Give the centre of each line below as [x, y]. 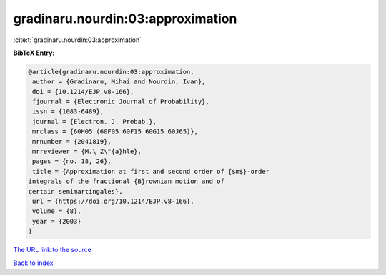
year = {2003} [57, 221]
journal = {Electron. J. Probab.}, [95, 121]
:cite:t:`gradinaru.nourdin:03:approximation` [78, 40]
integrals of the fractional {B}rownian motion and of [126, 181]
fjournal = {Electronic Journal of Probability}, [121, 102]
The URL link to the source [53, 250]
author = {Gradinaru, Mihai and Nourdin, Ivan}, [119, 82]
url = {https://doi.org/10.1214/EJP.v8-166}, [113, 201]
